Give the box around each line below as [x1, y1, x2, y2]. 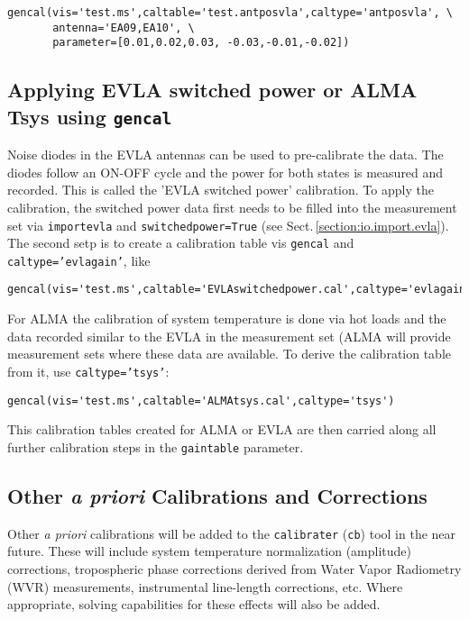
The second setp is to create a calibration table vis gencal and [7, 233, 354, 252]
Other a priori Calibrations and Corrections [7, 481, 428, 509]
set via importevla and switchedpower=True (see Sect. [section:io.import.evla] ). [7, 215, 449, 234]
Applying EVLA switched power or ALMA [7, 76, 418, 104]
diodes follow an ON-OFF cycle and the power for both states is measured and [7, 162, 444, 181]
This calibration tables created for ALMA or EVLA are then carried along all [7, 420, 437, 439]
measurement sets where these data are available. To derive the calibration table [7, 344, 451, 363]
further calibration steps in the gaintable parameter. [7, 437, 304, 456]
